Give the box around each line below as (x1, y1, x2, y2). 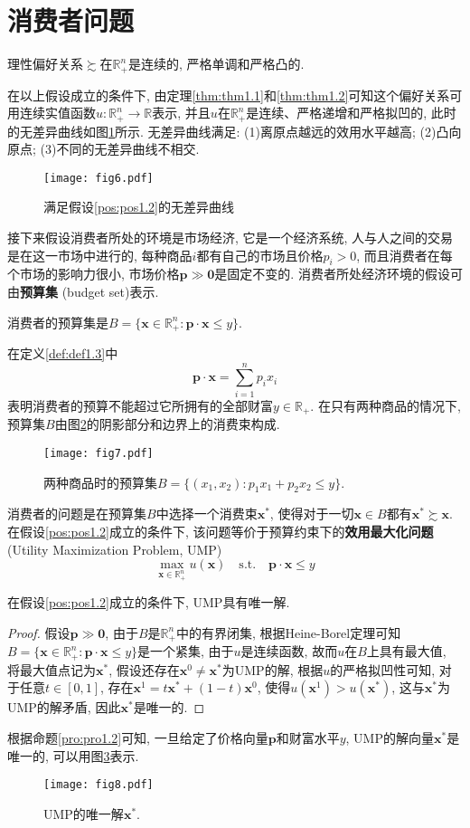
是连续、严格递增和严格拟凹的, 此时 (246, 103, 456, 122)
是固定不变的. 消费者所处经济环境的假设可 (214, 264, 463, 283)
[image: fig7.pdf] (43, 446, 154, 460)
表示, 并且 (152, 103, 211, 122)
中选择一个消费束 (155, 504, 258, 523)
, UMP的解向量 (345, 728, 434, 747)
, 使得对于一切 (269, 504, 354, 523)
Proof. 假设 (7, 623, 70, 642)
